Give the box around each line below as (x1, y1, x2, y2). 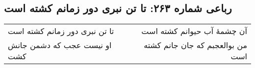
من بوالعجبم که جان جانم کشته (144, 39, 247, 51)
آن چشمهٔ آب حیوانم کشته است (141, 25, 247, 37)
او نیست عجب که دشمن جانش (8, 39, 112, 51)
